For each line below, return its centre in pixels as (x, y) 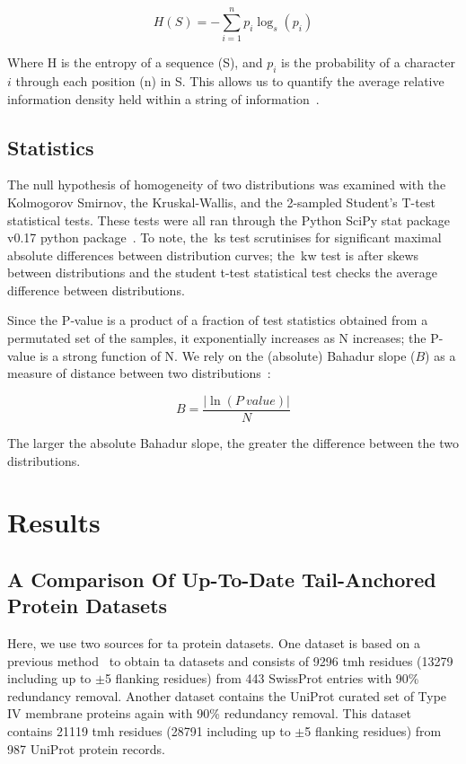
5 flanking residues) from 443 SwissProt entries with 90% (262, 678)
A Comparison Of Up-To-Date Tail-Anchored (222, 579)
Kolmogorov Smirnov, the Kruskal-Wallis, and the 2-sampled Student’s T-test (221, 202)
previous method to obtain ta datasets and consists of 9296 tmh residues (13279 (230, 660)
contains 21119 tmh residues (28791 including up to (149, 731)
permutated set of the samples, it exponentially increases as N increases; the (217, 338)
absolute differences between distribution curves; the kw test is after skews (213, 255)
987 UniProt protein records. (86, 748)
